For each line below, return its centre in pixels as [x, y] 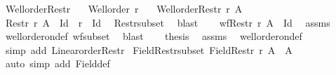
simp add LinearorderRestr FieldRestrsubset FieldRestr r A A [149, 49]
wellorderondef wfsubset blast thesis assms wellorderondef [154, 36]
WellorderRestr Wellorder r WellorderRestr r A [124, 8]
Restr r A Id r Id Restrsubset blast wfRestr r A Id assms [168, 22]
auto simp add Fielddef [58, 63]
